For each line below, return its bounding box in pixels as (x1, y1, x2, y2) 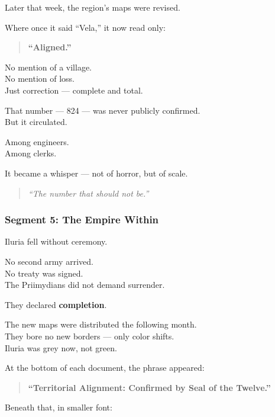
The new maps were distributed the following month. (5, 318, 197, 331)
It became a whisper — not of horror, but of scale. (5, 166, 188, 179)
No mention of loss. (5, 72, 75, 85)
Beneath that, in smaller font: (5, 401, 112, 413)
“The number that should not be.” (28, 187, 149, 199)
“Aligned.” (28, 41, 72, 53)
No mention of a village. (5, 60, 92, 73)
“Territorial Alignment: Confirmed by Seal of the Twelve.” (28, 381, 271, 393)
